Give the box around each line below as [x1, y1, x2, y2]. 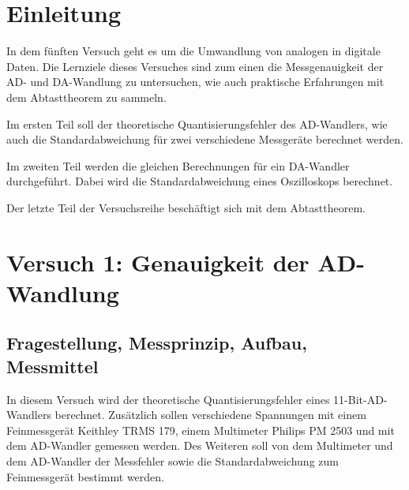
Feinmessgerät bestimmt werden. [6, 468, 164, 484]
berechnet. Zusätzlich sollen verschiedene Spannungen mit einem [54, 406, 366, 423]
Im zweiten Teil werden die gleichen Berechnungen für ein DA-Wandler [6, 157, 350, 174]
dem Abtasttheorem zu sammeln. [6, 88, 167, 105]
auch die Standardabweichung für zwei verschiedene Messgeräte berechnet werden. [6, 131, 403, 148]
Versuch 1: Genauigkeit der [6, 245, 310, 278]
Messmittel [6, 353, 99, 378]
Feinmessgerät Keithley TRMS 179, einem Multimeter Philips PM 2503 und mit [6, 421, 395, 438]
